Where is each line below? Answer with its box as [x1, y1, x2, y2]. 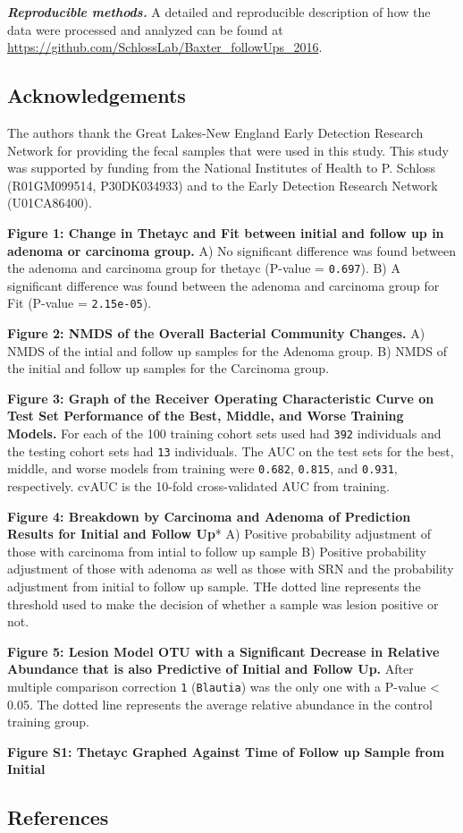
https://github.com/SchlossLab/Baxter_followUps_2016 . [7, 38, 323, 56]
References [7, 803, 109, 831]
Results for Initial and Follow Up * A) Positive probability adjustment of [7, 524, 431, 543]
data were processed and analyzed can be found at [7, 20, 283, 38]
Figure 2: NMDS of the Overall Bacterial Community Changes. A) [7, 324, 425, 343]
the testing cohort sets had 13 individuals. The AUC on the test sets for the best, [7, 441, 454, 460]
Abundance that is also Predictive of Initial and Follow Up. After [7, 659, 414, 678]
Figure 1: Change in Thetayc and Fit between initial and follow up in [7, 223, 444, 242]
